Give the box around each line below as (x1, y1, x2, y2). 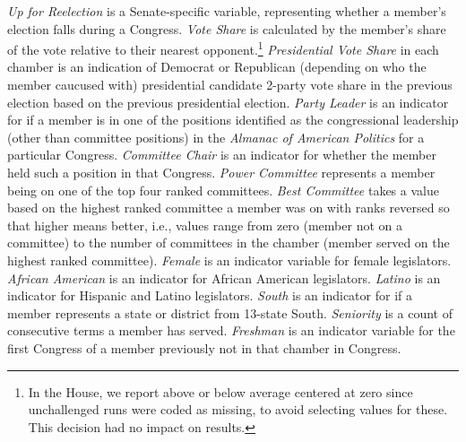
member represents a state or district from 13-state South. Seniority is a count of (7, 303, 453, 322)
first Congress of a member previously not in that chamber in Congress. (7, 338, 401, 357)
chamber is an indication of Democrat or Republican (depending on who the (7, 57, 427, 76)
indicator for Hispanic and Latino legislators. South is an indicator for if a (7, 286, 412, 305)
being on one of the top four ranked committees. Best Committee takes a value (7, 180, 439, 199)
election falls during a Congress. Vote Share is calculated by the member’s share (7, 19, 446, 38)
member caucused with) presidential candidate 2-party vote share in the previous (7, 75, 453, 94)
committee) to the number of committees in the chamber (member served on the (7, 233, 450, 252)
